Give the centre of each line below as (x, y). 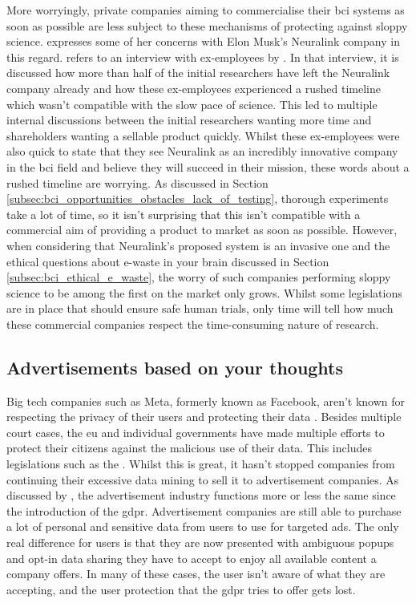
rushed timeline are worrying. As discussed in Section (137, 182)
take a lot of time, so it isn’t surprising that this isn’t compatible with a (184, 214)
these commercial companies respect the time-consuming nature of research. (193, 324)
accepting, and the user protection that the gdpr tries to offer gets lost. (181, 589)
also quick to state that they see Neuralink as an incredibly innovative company (202, 151)
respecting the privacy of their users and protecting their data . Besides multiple (204, 417)
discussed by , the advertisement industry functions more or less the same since (201, 495)
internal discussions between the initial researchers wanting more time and (189, 120)
